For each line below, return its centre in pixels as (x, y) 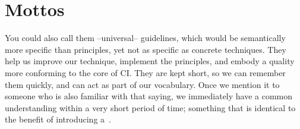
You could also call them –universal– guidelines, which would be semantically (145, 38)
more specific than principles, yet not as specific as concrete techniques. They (146, 49)
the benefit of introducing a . (58, 119)
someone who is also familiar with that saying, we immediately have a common (149, 96)
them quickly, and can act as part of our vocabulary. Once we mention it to (142, 84)
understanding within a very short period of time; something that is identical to (150, 107)
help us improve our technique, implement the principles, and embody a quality (150, 61)
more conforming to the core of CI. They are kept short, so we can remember (145, 72)
